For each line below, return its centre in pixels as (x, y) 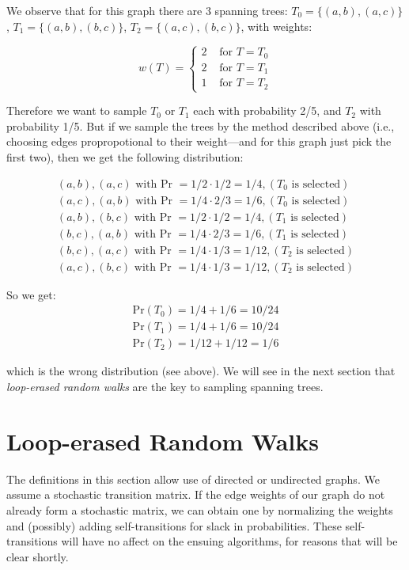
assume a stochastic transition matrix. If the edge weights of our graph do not (196, 494)
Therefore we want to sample (77, 110)
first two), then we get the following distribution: (125, 156)
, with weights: (276, 26)
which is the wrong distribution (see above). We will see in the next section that (201, 371)
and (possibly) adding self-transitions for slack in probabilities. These (174, 525)
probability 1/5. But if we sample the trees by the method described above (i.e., (201, 125)
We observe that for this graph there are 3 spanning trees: (147, 10)
